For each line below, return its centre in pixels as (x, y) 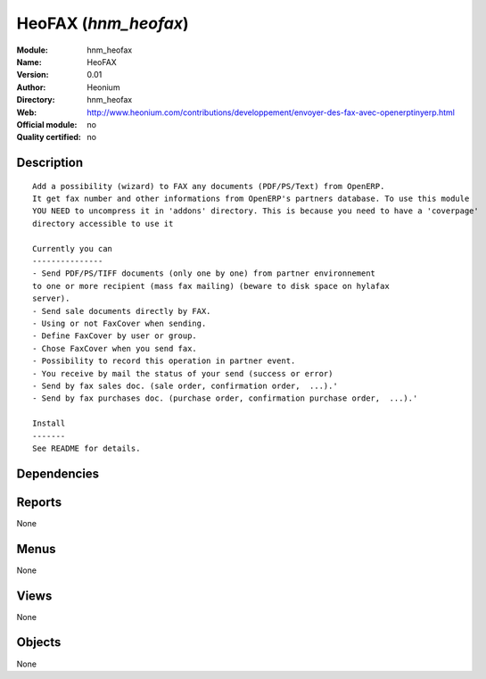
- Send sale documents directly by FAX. (122, 311)
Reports (39, 502)
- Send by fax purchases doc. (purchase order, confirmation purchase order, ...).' (225, 398)
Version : (33, 75)
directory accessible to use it (103, 224)
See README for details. (86, 448)
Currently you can (73, 248)
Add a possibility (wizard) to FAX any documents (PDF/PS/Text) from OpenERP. (209, 186)
